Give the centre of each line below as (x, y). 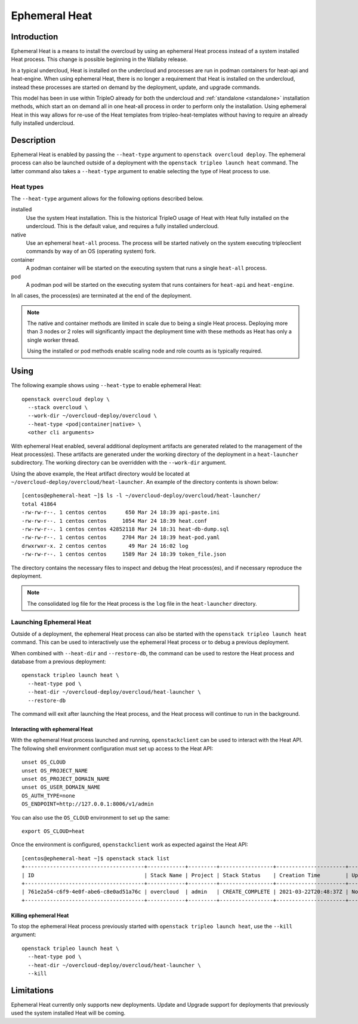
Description (33, 140)
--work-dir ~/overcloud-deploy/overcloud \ (92, 416)
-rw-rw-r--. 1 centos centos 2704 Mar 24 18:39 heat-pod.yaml (121, 537)
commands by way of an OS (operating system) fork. (91, 252)
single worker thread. (53, 340)
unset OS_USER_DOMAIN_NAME (61, 787)
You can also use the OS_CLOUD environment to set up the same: (90, 817)
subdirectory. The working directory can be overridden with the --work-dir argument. (119, 462)
